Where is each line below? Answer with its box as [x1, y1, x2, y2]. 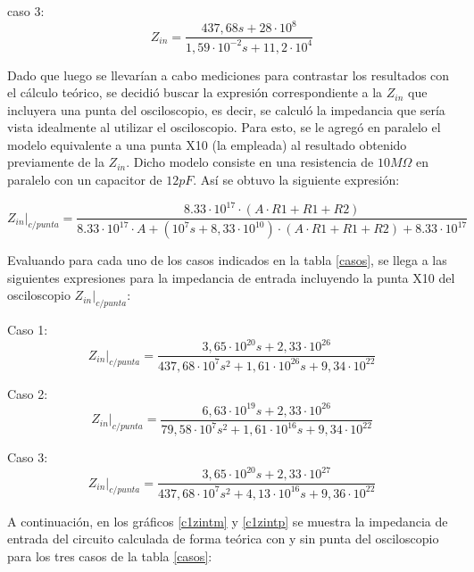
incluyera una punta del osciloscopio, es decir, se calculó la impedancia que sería [7, 100, 445, 119]
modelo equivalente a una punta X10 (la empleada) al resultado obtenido [7, 135, 407, 153]
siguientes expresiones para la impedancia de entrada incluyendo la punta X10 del [7, 268, 455, 286]
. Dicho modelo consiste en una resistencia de [126, 153, 374, 171]
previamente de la [7, 153, 104, 171]
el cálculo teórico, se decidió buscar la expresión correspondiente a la [7, 83, 383, 102]
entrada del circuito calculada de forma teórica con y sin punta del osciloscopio [7, 529, 439, 548]
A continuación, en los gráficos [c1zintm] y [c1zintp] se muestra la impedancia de [7, 511, 448, 530]
